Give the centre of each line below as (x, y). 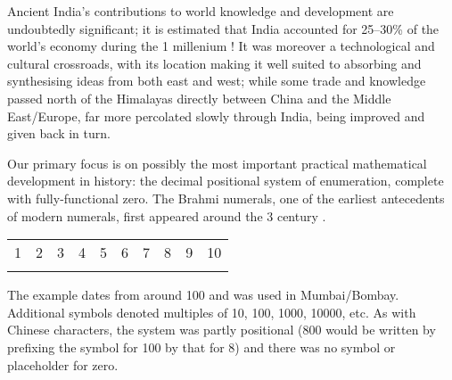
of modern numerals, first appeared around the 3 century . (167, 215)
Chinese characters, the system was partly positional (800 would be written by (222, 330)
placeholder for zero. (63, 364)
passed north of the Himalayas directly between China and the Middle (199, 98)
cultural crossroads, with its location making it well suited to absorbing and (214, 63)
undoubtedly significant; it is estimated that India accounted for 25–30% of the (223, 28)
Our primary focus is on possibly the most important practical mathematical (217, 163)
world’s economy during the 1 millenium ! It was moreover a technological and (221, 46)
